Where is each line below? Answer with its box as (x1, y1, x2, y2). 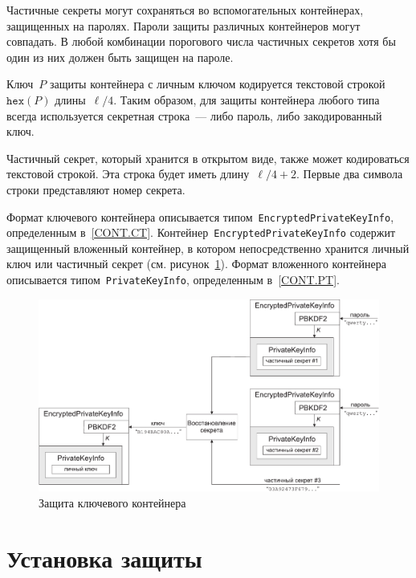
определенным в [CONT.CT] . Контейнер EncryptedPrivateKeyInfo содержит (6, 224, 396, 241)
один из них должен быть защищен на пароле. (6, 48, 234, 65)
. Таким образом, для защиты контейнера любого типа (113, 91, 380, 108)
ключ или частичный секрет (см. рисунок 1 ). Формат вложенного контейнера (6, 255, 386, 272)
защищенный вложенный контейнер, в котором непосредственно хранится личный (6, 239, 410, 256)
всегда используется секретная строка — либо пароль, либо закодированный (6, 107, 382, 124)
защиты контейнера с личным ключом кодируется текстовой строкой (49, 75, 385, 92)
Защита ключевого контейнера (39, 494, 186, 511)
